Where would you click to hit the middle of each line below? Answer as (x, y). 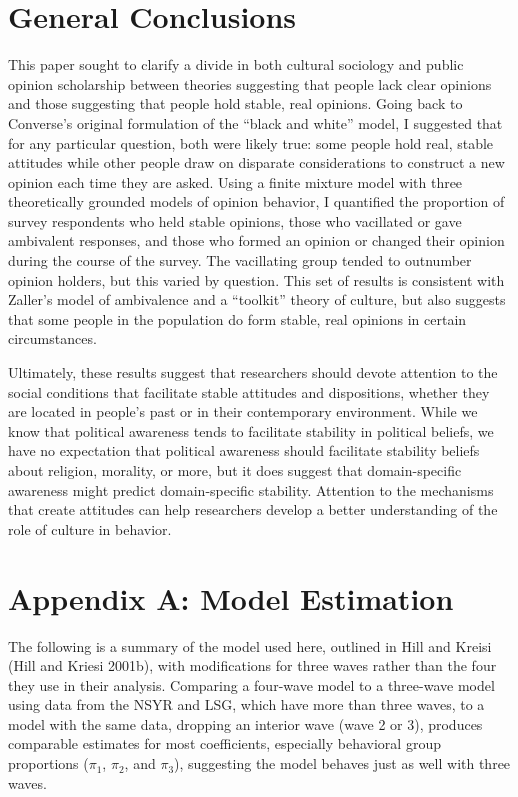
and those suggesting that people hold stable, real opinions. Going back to (235, 103)
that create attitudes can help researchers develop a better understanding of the (253, 509)
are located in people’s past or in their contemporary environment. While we (243, 411)
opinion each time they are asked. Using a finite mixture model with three (235, 181)
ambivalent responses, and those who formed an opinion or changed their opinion (256, 240)
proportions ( (48, 763)
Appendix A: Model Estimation (231, 597)
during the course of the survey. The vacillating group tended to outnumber (240, 260)
